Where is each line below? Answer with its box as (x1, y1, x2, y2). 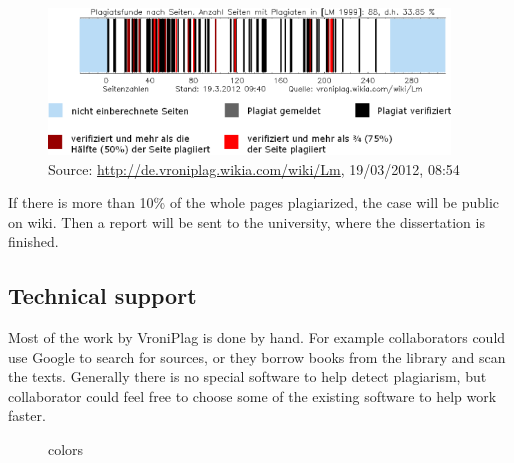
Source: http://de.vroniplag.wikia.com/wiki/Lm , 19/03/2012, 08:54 (48, 158, 460, 179)
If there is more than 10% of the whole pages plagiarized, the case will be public (8, 192, 500, 213)
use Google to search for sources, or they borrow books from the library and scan (8, 346, 506, 367)
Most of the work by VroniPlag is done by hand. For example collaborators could (8, 327, 506, 348)
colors (48, 439, 84, 460)
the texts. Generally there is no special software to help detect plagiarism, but (8, 366, 487, 387)
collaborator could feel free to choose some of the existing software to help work (8, 385, 497, 406)
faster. (8, 405, 46, 426)
